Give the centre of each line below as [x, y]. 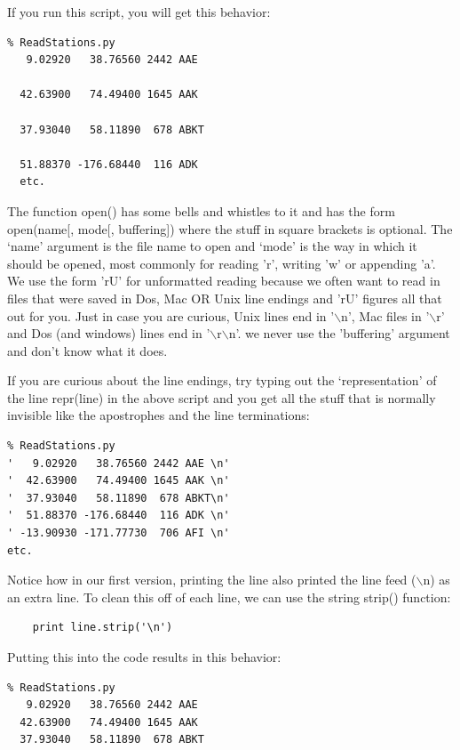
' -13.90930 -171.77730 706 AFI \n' [119, 533]
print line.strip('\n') [103, 628]
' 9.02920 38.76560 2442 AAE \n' [119, 463]
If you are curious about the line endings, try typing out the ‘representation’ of [222, 380]
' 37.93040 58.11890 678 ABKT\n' [119, 498]
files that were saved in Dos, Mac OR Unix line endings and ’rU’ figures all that [225, 298]
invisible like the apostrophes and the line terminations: [159, 415]
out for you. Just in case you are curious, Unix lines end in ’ [171, 315]
